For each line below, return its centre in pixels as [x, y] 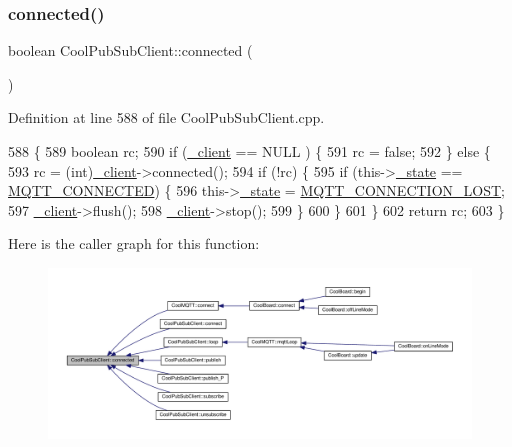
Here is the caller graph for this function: [134, 243]
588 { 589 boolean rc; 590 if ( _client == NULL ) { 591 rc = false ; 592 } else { [249, 151]
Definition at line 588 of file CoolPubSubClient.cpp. [166, 117]
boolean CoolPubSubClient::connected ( [130, 50]
